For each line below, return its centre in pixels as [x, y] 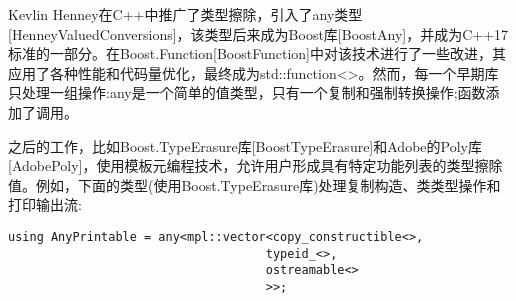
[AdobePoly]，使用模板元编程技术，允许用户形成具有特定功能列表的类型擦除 [255, 165]
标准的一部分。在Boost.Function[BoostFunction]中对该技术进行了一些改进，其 [257, 53]
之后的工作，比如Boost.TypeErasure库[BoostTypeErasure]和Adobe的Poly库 [245, 145]
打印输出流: [45, 204]
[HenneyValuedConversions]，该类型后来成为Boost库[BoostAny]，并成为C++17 [258, 33]
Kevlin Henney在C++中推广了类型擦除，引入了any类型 [185, 14]
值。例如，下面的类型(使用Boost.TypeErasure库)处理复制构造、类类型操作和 [254, 184]
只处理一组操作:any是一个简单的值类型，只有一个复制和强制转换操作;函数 [247, 92]
